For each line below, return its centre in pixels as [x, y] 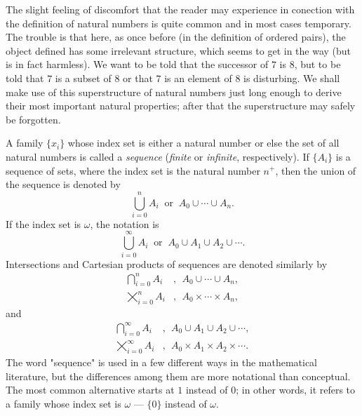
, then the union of [316, 170]
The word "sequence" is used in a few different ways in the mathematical [162, 362]
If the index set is [43, 223]
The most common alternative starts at [90, 390]
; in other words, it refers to [296, 390]
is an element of [198, 78]
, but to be [317, 64]
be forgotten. [33, 119]
